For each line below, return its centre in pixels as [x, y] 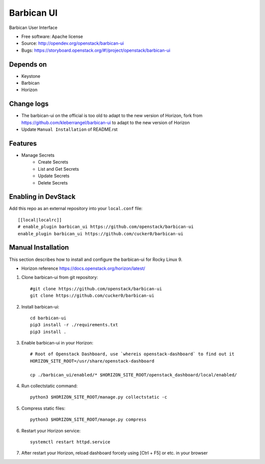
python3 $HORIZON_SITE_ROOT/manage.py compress [88, 420]
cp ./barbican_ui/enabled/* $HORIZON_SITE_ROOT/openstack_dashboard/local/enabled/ [134, 375]
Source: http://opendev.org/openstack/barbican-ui [73, 43]
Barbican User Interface [33, 28]
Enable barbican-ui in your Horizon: [57, 343]
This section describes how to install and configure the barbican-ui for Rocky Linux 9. [96, 259]
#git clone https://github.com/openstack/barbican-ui [96, 289]
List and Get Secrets [59, 169]
